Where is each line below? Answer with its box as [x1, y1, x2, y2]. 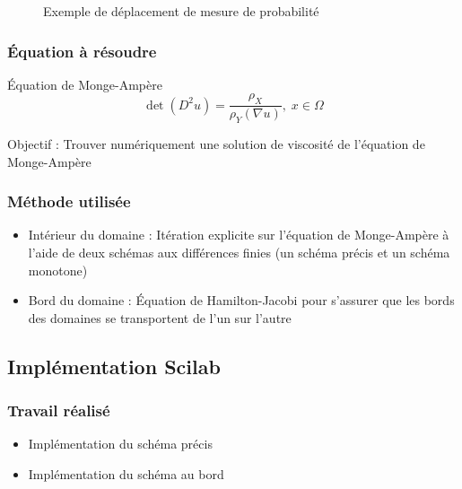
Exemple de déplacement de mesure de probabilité [43, 2, 319, 20]
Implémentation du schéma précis [28, 434, 213, 453]
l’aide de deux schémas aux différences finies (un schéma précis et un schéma [28, 243, 450, 262]
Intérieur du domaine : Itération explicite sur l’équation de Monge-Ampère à [28, 225, 449, 244]
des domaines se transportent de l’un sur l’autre [28, 308, 292, 327]
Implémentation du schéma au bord [28, 465, 224, 483]
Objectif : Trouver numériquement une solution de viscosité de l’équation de [7, 135, 425, 153]
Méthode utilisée [7, 190, 131, 213]
